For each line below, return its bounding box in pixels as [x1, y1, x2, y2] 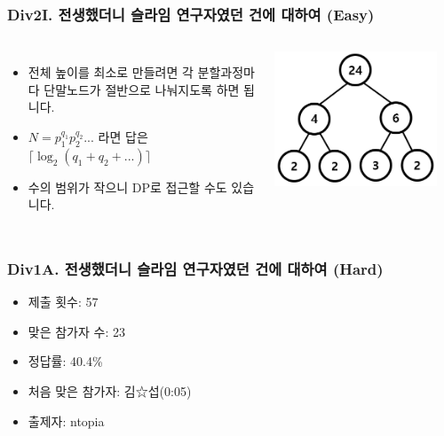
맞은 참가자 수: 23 [28, 322, 125, 340]
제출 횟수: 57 [28, 292, 99, 311]
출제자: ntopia [28, 411, 105, 430]
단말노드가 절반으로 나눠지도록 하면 [44, 80, 240, 98]
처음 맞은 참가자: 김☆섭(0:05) [28, 381, 192, 400]
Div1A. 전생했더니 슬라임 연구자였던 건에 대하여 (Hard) [7, 257, 384, 279]
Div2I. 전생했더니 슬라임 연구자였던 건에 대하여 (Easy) [7, 3, 375, 25]
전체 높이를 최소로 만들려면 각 [28, 63, 194, 82]
